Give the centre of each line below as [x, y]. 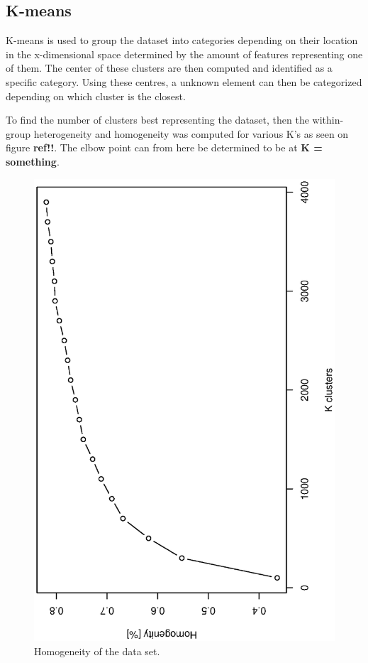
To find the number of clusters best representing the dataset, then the [157, 120]
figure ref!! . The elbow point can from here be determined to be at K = [164, 147]
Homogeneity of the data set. [97, 651]
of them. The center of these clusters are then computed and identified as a [169, 68]
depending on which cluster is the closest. [96, 96]
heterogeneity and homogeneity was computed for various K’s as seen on [191, 133]
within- [328, 120]
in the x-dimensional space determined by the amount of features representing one [184, 54]
